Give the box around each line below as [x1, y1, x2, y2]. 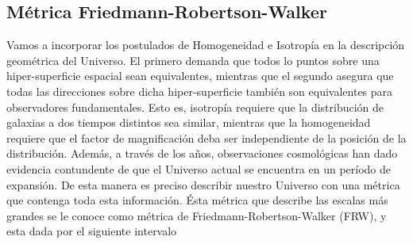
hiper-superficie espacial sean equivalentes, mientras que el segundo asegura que [6, 67, 394, 84]
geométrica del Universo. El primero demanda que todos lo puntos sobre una [6, 51, 380, 68]
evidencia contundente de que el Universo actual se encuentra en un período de [6, 160, 392, 177]
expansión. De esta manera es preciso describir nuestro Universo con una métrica [6, 176, 400, 193]
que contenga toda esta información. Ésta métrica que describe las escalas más [6, 192, 388, 208]
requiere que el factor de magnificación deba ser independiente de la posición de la [6, 129, 407, 146]
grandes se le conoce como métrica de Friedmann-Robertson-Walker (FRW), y [6, 207, 387, 223]
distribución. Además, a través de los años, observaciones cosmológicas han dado [6, 145, 398, 162]
